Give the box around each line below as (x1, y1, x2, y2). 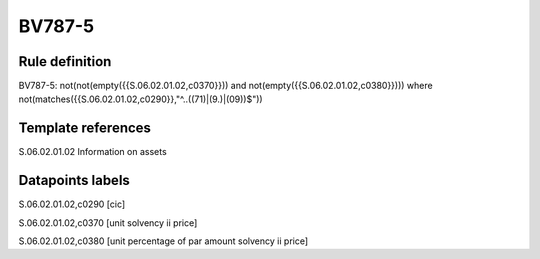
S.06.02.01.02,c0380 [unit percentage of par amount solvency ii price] (18, 235, 309, 247)
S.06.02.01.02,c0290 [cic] (18, 198, 126, 210)
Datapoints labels (18, 172, 130, 189)
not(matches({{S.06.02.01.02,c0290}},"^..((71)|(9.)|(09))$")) (18, 93, 264, 105)
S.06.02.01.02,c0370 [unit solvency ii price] (18, 216, 198, 229)
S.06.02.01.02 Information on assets (18, 146, 167, 158)
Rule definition (18, 53, 112, 70)
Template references (18, 120, 152, 137)
